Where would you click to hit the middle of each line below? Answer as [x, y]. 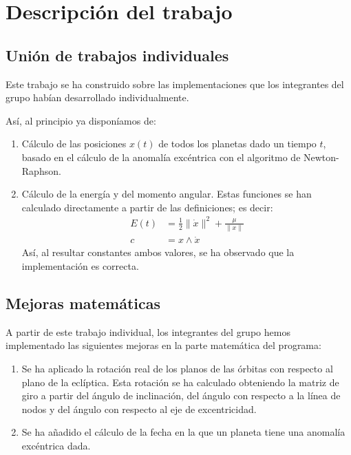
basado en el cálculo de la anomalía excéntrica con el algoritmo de [161, 157]
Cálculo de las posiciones [74, 144]
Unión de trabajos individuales [117, 55]
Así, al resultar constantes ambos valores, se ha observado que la [158, 252]
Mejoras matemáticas [83, 303]
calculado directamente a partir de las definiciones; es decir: [147, 207]
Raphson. [41, 170]
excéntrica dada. [56, 445]
